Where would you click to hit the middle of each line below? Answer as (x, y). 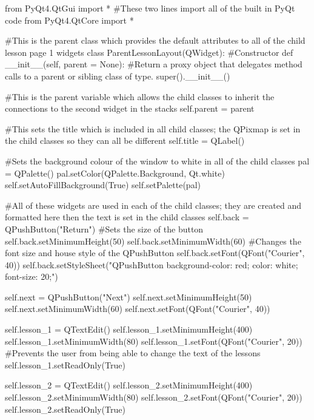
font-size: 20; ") (32, 276)
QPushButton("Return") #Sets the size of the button (104, 229)
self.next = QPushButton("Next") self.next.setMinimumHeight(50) (129, 296)
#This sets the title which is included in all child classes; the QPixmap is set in (153, 128)
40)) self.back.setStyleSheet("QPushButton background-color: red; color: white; (152, 264)
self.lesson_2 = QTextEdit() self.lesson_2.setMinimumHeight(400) (129, 385)
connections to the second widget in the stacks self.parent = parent (130, 108)
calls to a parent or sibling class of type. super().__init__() (118, 76)
